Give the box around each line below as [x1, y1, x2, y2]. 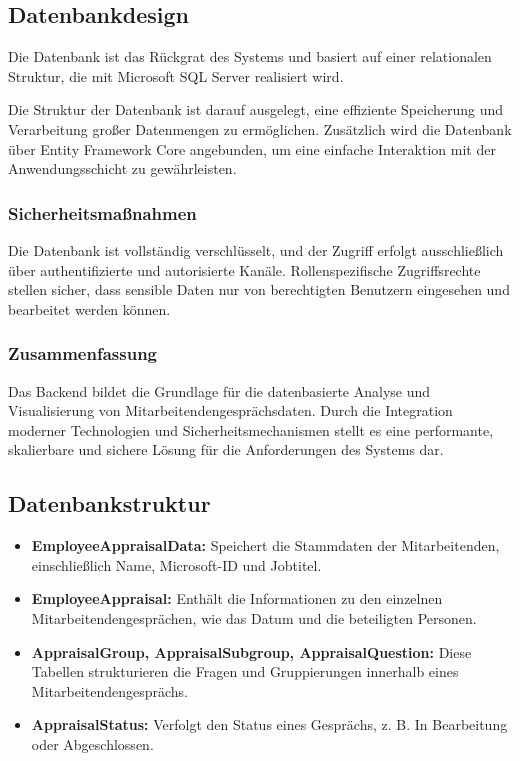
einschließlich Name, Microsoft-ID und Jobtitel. [31, 554, 322, 575]
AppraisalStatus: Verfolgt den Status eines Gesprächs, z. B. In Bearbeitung [31, 714, 508, 735]
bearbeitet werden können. [8, 298, 171, 319]
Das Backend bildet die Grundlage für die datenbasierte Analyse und [8, 380, 431, 401]
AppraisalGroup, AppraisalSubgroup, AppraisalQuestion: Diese [31, 641, 472, 662]
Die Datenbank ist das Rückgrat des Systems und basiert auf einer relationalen [8, 46, 492, 67]
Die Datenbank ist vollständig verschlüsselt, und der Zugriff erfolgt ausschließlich [8, 239, 504, 260]
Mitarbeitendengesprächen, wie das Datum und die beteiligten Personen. [31, 607, 477, 628]
